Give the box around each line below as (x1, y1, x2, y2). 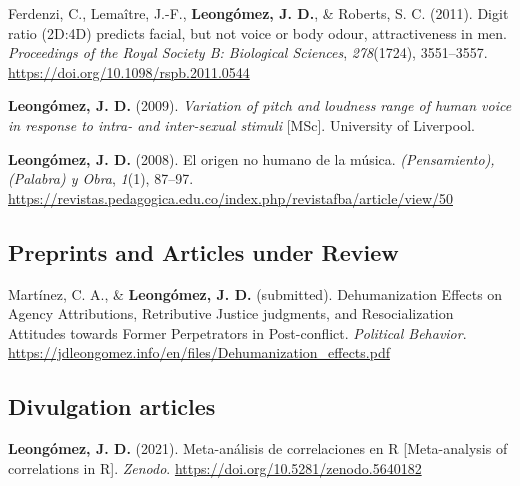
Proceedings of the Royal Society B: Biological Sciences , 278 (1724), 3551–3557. (8, 42, 488, 63)
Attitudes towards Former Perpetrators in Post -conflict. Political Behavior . (8, 322, 467, 343)
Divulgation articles (8, 391, 216, 422)
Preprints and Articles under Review (8, 236, 399, 267)
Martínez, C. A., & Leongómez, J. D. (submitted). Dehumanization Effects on (8, 283, 503, 304)
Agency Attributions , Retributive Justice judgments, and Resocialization (8, 303, 454, 324)
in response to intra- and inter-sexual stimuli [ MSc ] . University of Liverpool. (8, 114, 475, 135)
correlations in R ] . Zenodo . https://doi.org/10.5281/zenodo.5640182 (8, 457, 422, 478)
